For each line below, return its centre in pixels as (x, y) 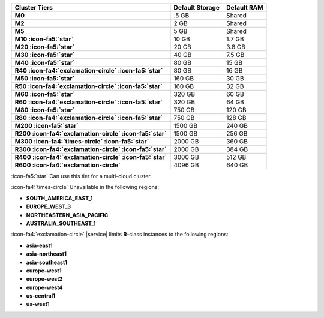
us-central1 (40, 296)
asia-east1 (40, 245)
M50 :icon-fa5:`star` (45, 78)
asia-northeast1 (46, 254)
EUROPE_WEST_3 (49, 206)
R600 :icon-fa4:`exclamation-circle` (68, 165)
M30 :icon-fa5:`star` (45, 55)
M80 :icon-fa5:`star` (45, 110)
